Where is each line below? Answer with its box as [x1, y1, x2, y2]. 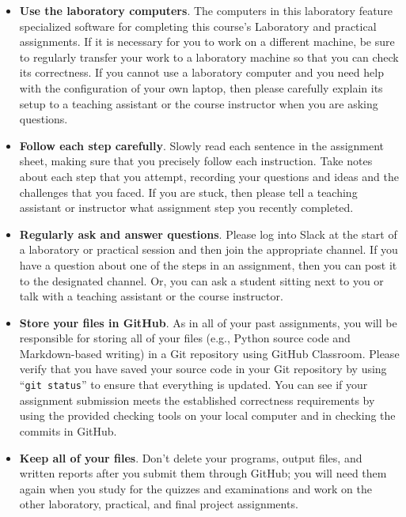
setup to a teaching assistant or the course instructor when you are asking [19, 95, 378, 111]
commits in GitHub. [19, 422, 117, 439]
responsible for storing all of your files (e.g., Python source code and [19, 330, 351, 346]
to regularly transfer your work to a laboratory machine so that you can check [19, 48, 399, 65]
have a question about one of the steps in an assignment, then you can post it [19, 256, 397, 273]
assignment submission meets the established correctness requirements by [19, 391, 375, 408]
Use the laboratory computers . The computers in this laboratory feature [19, 2, 393, 18]
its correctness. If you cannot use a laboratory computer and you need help [19, 64, 384, 81]
